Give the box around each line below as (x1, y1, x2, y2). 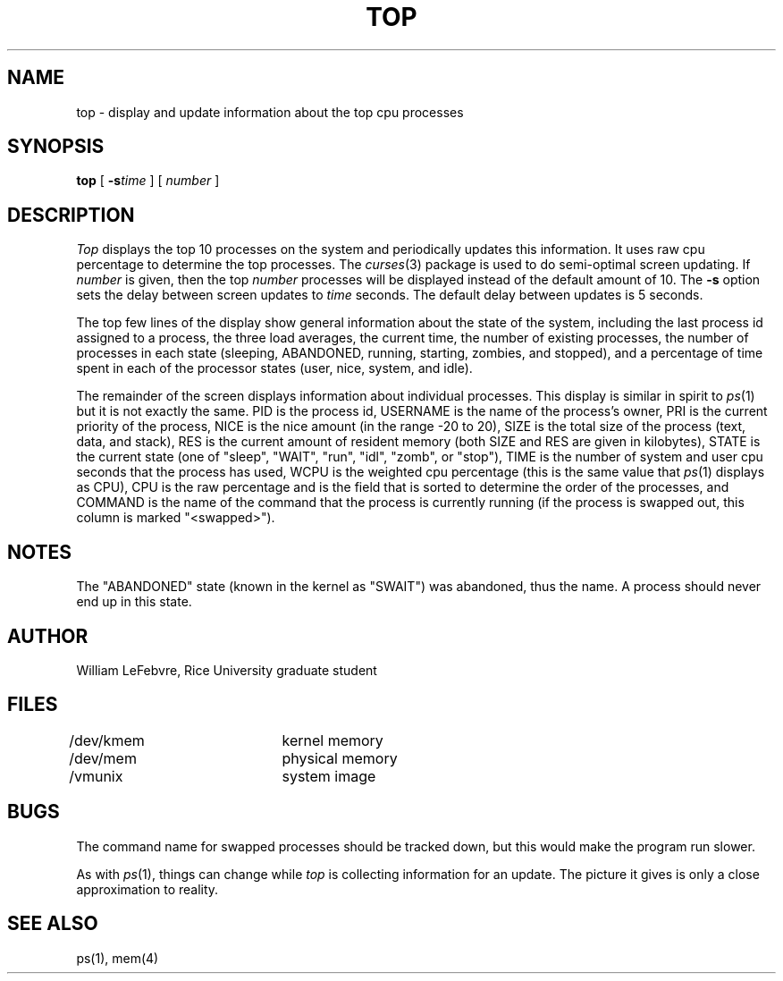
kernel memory (282, 731, 383, 749)
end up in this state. (76, 594, 192, 610)
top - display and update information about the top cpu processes (76, 104, 464, 120)
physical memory (282, 748, 398, 767)
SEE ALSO (7, 912, 98, 935)
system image (282, 766, 376, 785)
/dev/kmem (69, 731, 145, 749)
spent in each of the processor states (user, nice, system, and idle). (76, 360, 473, 376)
